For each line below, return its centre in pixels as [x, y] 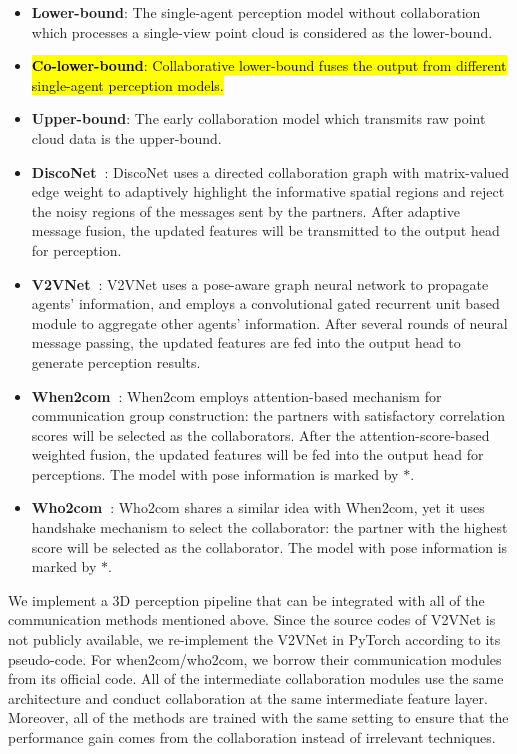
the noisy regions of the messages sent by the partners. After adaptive [245, 210]
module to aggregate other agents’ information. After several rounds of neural [269, 322]
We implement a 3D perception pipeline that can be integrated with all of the [246, 599]
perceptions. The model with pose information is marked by [215, 473]
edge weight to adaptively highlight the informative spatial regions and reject [268, 191]
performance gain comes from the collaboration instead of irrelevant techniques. [252, 737]
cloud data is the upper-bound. [126, 137]
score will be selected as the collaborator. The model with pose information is [269, 546]
